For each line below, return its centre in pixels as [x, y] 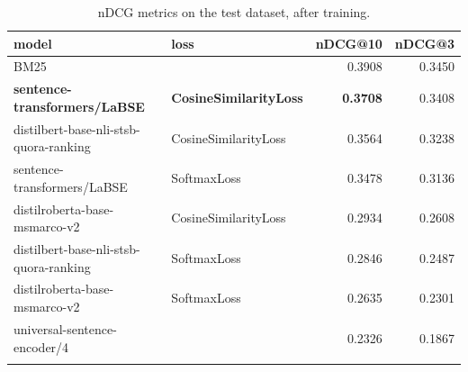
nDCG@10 [349, 43]
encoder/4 [41, 346]
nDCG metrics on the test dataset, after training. [234, 12]
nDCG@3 [424, 43]
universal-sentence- [65, 328]
